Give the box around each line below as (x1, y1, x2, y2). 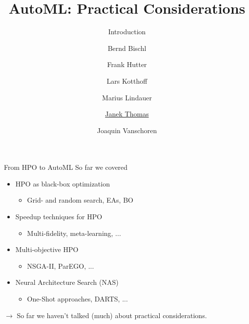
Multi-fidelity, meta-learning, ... (27, 228, 121, 238)
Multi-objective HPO (15, 244, 79, 255)
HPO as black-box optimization (15, 178, 110, 188)
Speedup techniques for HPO (15, 211, 103, 222)
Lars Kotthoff (106, 75, 147, 86)
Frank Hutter (107, 59, 147, 69)
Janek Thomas (105, 109, 149, 119)
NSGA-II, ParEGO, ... (27, 260, 94, 271)
